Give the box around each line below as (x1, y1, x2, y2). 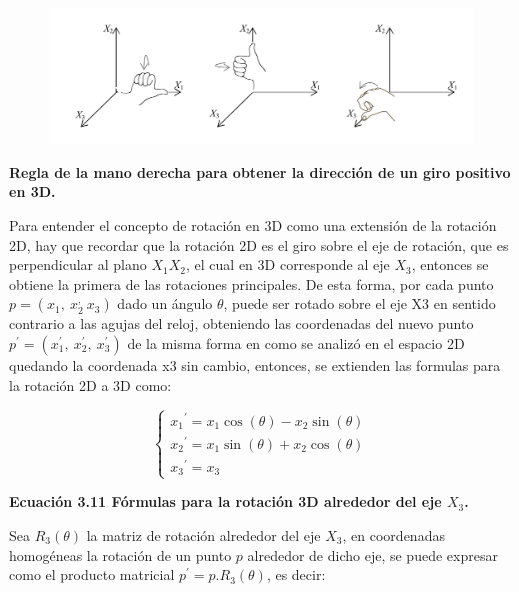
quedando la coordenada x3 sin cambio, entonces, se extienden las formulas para (9, 354, 501, 375)
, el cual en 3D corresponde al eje (186, 254, 390, 275)
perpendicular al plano (9, 254, 147, 275)
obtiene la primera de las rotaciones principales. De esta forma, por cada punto (9, 273, 494, 294)
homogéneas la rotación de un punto (9, 544, 232, 565)
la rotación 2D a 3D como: (9, 374, 172, 395)
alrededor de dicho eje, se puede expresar (247, 544, 498, 565)
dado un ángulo (117, 293, 213, 314)
